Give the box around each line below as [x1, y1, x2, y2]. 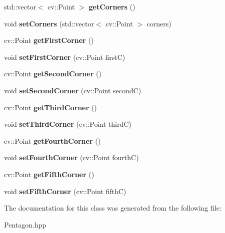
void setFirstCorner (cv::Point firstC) [4, 51, 125, 62]
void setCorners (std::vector [4, 18, 94, 28]
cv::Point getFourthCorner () [4, 135, 101, 146]
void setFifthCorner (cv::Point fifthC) [4, 186, 126, 196]
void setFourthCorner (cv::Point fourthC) [4, 152, 139, 163]
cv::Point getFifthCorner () [4, 169, 94, 179]
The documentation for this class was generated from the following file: [4, 203, 221, 213]
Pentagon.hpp [4, 219, 46, 230]
